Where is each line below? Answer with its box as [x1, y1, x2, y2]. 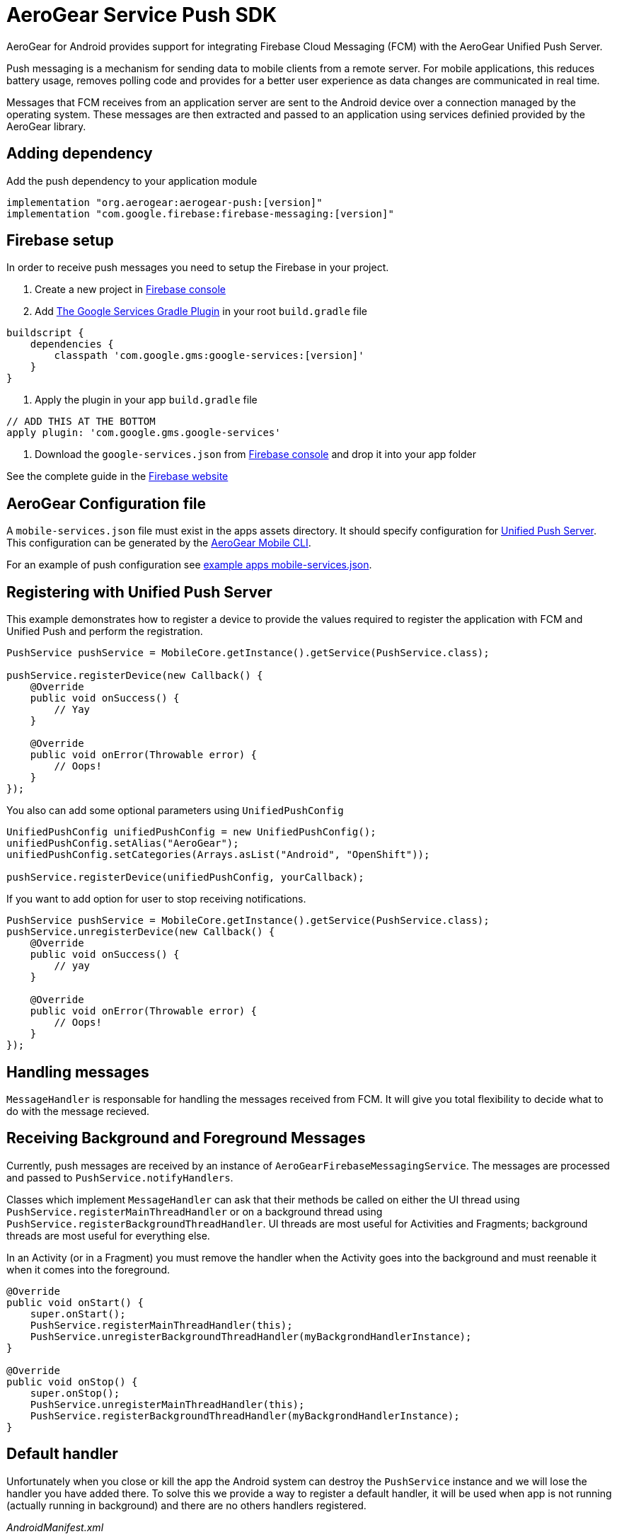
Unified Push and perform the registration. [6, 625, 203, 638]
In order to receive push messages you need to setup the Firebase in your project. [6, 261, 389, 274]
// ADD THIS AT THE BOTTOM [6, 416, 156, 428]
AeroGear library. [6, 120, 86, 132]
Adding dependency [6, 144, 153, 163]
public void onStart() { [6, 1296, 144, 1308]
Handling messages [6, 1063, 149, 1081]
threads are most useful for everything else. [6, 1229, 210, 1242]
